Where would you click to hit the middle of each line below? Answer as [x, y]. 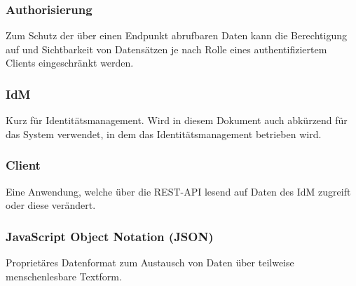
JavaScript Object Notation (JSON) [110, 236]
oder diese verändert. [51, 205]
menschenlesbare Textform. [64, 276]
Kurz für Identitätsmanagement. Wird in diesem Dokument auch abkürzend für [177, 120]
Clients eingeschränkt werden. [70, 63]
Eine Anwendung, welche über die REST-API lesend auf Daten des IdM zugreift [178, 191]
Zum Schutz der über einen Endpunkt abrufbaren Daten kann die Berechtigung [176, 35]
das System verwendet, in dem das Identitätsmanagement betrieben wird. [164, 134]
